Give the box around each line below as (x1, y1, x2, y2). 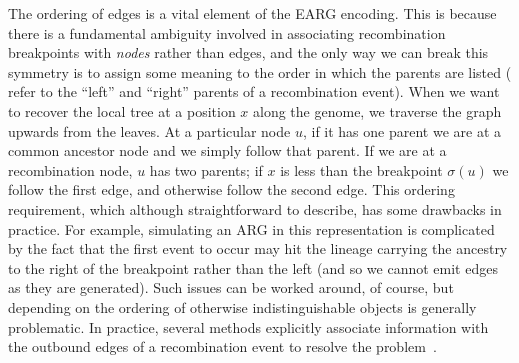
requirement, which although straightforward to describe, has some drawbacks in (8, 198, 502, 219)
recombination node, (8, 159, 133, 180)
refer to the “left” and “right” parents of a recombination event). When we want (8, 81, 500, 102)
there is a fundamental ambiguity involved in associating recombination (8, 22, 446, 43)
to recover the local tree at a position (8, 100, 236, 121)
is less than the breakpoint (280, 159, 443, 180)
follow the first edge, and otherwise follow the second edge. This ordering (8, 179, 455, 200)
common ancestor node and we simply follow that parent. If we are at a (8, 140, 447, 161)
